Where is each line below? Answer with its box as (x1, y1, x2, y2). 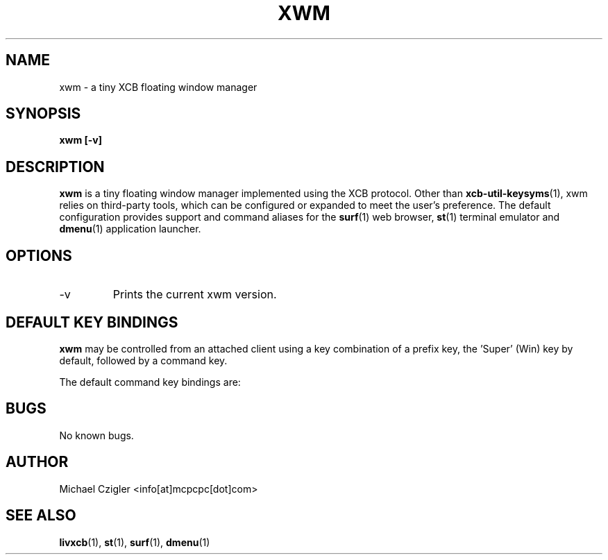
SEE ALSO (6, 507, 76, 525)
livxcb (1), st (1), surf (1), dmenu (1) (59, 536, 210, 548)
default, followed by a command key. (59, 354, 228, 366)
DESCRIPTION (6, 158, 105, 176)
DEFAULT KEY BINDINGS (6, 313, 178, 331)
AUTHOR (6, 453, 69, 471)
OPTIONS (6, 246, 72, 264)
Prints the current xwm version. (112, 287, 277, 302)
